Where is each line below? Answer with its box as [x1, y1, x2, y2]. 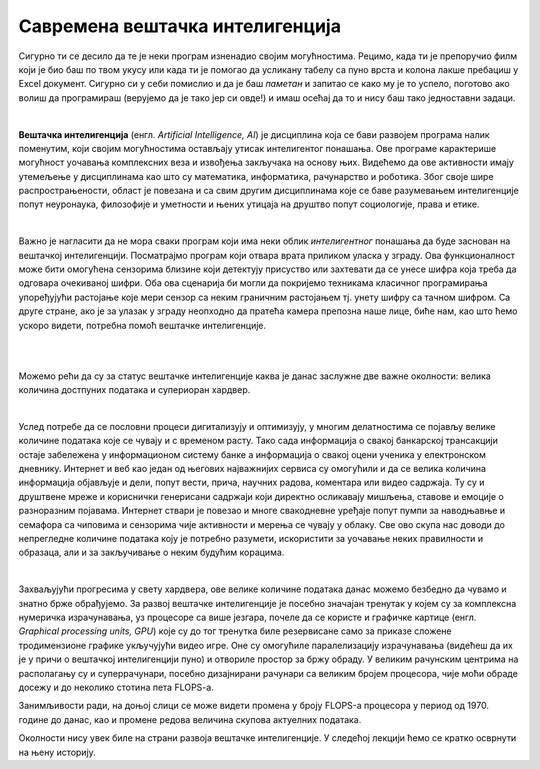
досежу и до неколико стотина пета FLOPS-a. [18, 681, 214, 693]
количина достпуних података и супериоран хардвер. [18, 384, 251, 396]
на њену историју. [18, 746, 97, 758]
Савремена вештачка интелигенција [18, 15, 342, 37]
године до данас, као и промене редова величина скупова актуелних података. [18, 713, 362, 725]
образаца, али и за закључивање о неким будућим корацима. [18, 546, 285, 559]
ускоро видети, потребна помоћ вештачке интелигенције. [18, 319, 267, 331]
